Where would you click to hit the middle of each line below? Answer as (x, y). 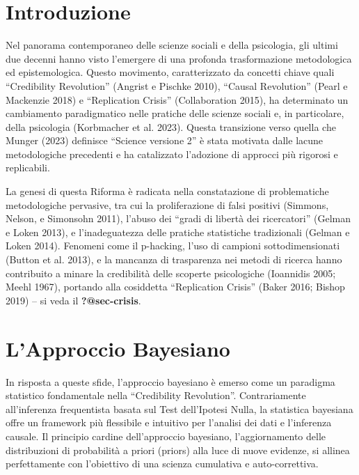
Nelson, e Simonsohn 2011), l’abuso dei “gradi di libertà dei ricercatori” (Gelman (178, 218)
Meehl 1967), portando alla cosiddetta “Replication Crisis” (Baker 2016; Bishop (175, 287)
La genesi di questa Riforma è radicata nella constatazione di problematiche (167, 191)
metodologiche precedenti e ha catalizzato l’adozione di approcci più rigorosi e (172, 154)
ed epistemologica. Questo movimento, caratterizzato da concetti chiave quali (170, 72)
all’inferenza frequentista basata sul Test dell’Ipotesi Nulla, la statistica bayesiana (179, 408)
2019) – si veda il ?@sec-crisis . (73, 300)
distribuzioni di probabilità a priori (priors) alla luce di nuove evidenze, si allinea (178, 450)
